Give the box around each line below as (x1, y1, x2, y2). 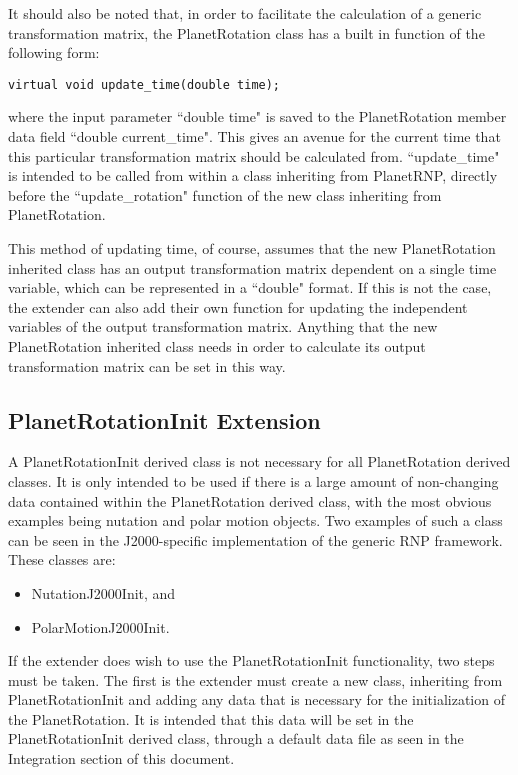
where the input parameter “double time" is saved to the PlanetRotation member (8, 106, 507, 127)
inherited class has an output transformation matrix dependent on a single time (8, 257, 497, 278)
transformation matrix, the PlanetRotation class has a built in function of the (8, 22, 485, 43)
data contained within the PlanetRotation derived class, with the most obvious (8, 490, 492, 511)
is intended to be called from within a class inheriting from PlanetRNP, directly (8, 165, 498, 186)
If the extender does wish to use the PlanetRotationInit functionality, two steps (8, 650, 495, 671)
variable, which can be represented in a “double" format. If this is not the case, (8, 277, 492, 298)
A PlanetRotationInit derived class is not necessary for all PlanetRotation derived (8, 451, 511, 472)
